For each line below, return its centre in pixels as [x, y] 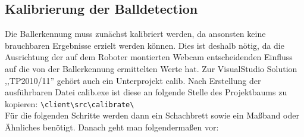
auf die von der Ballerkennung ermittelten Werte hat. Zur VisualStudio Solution [151, 68]
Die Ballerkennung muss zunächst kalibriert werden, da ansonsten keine [135, 34]
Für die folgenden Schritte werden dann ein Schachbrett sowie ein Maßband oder [152, 115]
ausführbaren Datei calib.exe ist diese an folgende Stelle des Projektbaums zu [146, 92]
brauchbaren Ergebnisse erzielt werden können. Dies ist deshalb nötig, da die [145, 45]
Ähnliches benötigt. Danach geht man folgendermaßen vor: [112, 127]
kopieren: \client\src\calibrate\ [70, 103]
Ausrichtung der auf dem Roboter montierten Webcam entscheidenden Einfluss [149, 57]
